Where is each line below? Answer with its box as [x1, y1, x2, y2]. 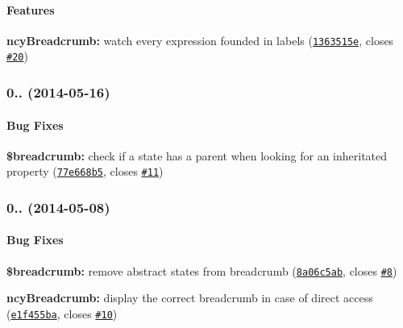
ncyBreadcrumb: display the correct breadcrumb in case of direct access [6, 289, 373, 306]
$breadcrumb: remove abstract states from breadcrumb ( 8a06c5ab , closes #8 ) [6, 262, 397, 279]
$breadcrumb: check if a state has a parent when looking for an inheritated [6, 147, 388, 164]
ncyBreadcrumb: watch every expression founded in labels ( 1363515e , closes [6, 31, 394, 48]
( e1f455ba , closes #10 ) [6, 305, 118, 322]
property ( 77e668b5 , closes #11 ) [6, 163, 164, 180]
